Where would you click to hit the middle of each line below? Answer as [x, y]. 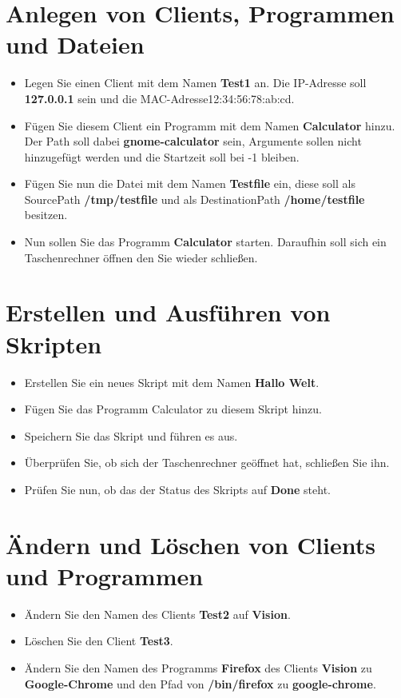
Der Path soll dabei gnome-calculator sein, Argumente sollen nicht [193, 141]
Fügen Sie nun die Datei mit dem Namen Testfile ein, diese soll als [190, 183]
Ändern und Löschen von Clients [191, 544]
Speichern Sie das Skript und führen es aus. [131, 435]
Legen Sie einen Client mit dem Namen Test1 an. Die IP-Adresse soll [195, 83]
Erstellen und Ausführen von [168, 312]
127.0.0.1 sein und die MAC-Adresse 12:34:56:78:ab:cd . [159, 98]
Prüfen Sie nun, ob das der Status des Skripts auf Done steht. [177, 489]
